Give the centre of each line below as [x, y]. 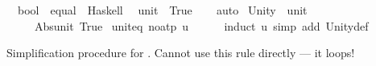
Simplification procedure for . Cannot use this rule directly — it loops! [181, 53]
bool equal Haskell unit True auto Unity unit [162, 10]
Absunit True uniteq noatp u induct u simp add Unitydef [201, 25]
